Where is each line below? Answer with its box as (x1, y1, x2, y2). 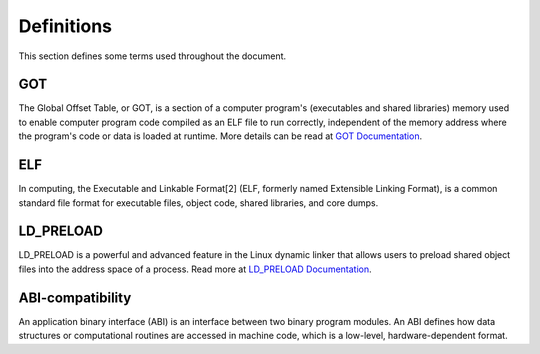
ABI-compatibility (18, 289, 132, 306)
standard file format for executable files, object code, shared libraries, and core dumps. (18, 196, 379, 209)
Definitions (18, 15, 113, 37)
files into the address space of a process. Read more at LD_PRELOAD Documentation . (18, 263, 372, 275)
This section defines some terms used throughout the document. (18, 50, 287, 62)
